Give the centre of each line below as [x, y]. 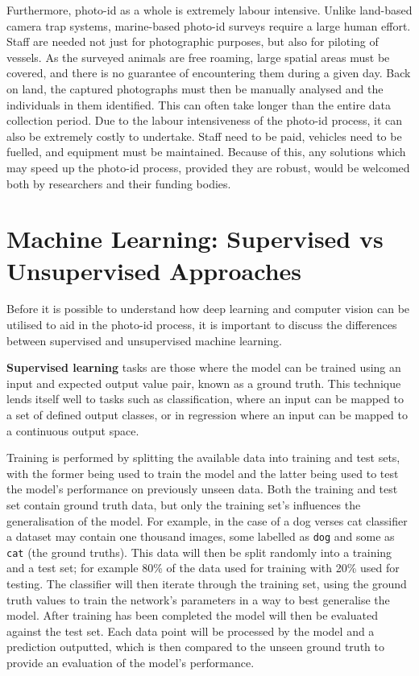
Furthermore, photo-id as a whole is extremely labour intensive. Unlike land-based [209, 10]
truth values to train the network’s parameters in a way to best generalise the [198, 599]
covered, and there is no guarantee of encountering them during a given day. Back [209, 73]
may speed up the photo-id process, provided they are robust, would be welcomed [208, 167]
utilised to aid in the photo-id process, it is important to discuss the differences [202, 325]
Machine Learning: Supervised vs [195, 239]
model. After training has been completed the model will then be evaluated [192, 615]
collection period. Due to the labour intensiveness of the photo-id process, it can [205, 120]
